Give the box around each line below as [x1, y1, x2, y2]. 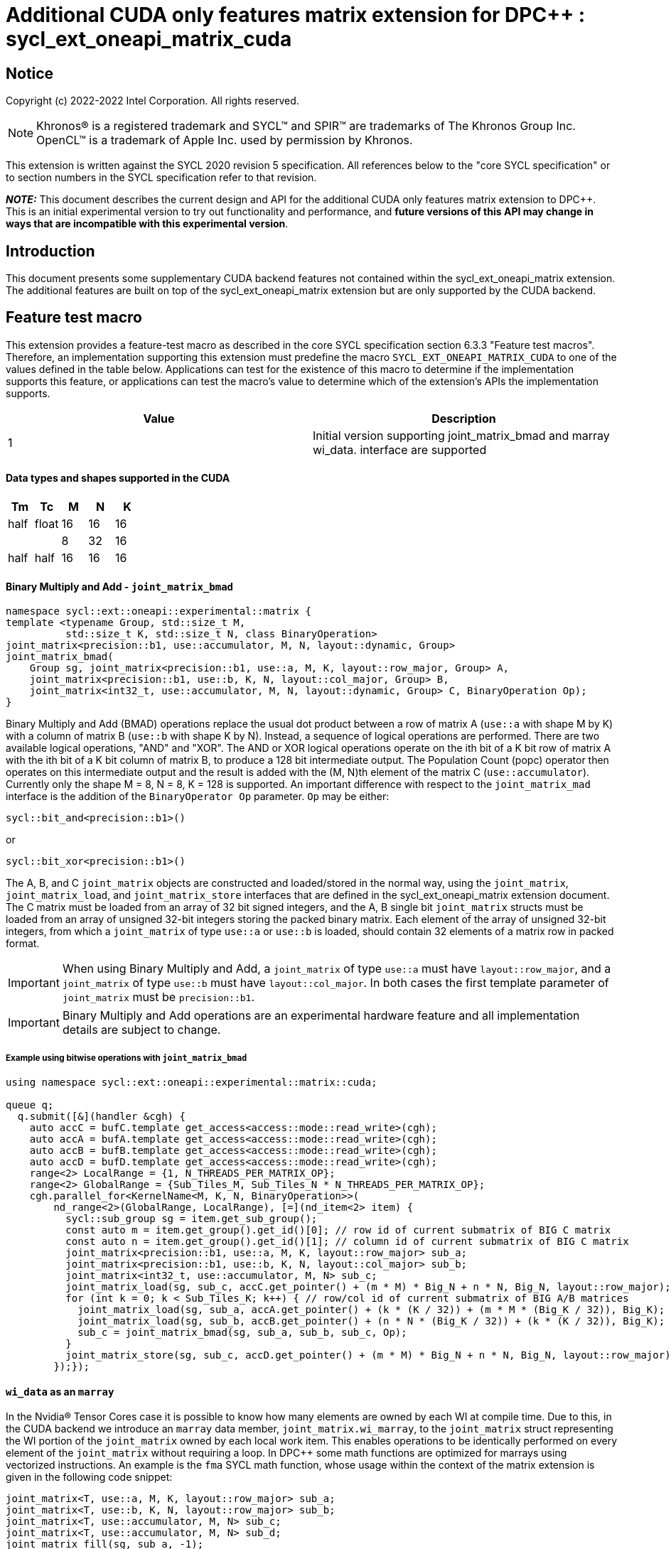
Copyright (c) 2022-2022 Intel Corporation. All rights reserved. [6, 95, 299, 107]
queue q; [6, 1099, 54, 1111]
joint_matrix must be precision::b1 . [62, 990, 255, 1005]
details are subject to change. [62, 1022, 221, 1037]
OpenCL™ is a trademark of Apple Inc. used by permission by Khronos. [36, 133, 413, 148]
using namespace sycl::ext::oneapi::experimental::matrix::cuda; [6, 1076, 377, 1089]
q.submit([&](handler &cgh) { [17, 1111, 186, 1123]
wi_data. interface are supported [313, 442, 487, 457]
